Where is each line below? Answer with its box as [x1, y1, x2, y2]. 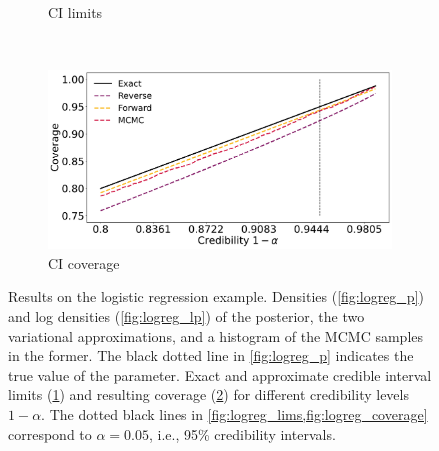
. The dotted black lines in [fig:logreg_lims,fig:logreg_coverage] [41, 403, 428, 424]
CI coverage [48, 252, 120, 273]
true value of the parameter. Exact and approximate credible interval [8, 364, 432, 385]
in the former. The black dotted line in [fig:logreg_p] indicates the [8, 345, 414, 366]
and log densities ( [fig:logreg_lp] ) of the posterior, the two [8, 306, 365, 327]
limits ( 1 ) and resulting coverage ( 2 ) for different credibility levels [8, 384, 409, 405]
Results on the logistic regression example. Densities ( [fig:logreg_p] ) [8, 286, 424, 307]
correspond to [8, 423, 92, 444]
